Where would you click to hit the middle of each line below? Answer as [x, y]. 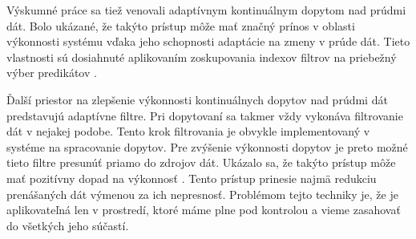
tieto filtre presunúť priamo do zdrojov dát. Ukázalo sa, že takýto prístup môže [201, 162]
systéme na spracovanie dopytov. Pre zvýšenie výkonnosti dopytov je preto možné [207, 146]
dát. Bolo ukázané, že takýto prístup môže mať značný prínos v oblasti [181, 25]
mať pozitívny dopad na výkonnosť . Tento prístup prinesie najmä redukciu [192, 178]
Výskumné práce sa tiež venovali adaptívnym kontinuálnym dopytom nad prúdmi [206, 10]
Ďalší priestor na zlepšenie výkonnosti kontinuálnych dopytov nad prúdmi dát [197, 99]
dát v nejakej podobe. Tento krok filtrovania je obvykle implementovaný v [188, 131]
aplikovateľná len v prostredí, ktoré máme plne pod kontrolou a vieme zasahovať [204, 210]
